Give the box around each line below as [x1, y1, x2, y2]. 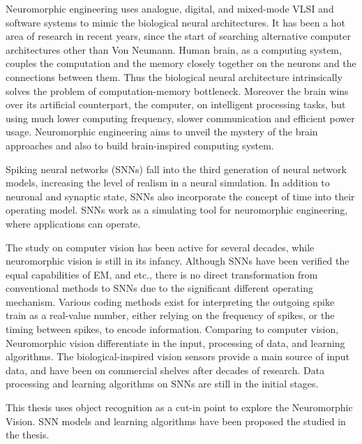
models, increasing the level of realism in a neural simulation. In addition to [6, 175, 330, 190]
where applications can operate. [6, 216, 141, 230]
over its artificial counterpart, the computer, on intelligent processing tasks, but [6, 97, 346, 112]
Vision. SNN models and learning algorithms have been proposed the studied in [6, 413, 346, 428]
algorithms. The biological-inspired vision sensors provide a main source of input [6, 349, 350, 364]
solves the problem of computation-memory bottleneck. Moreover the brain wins [6, 83, 349, 98]
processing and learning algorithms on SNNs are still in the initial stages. [6, 376, 319, 391]
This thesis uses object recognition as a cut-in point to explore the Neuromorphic [6, 400, 353, 415]
